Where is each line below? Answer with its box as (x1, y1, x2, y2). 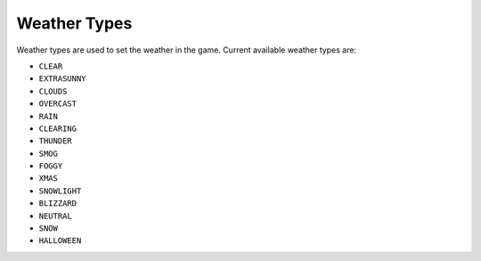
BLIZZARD (38, 199, 77, 208)
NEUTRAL (38, 210, 73, 221)
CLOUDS (38, 86, 68, 96)
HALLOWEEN (38, 236, 82, 246)
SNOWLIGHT (38, 185, 82, 196)
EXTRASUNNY (38, 74, 86, 84)
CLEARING (38, 123, 77, 134)
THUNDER (38, 136, 73, 146)
